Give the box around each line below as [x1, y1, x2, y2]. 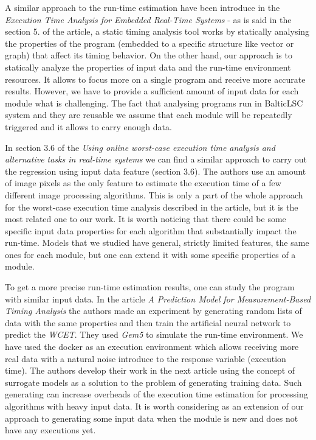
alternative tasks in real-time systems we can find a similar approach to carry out [5, 153, 307, 166]
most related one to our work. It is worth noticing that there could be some [5, 212, 286, 225]
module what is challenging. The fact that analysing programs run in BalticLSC [5, 96, 303, 109]
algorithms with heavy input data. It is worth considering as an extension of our [5, 400, 304, 412]
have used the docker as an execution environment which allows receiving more [5, 340, 299, 353]
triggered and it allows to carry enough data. [5, 120, 172, 133]
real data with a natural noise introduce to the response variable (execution [5, 352, 286, 365]
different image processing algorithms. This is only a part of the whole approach [5, 188, 303, 201]
